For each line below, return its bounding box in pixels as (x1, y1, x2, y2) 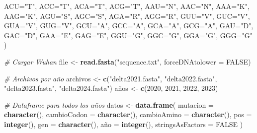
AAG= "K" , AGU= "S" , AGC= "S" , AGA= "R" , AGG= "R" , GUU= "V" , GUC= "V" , (4, 10, 250, 21)
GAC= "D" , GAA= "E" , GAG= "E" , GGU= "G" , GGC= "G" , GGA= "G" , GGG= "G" (4, 30, 253, 40)
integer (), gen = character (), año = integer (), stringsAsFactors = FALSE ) (4, 119, 243, 129)
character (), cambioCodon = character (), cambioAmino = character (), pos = (4, 109, 252, 120)
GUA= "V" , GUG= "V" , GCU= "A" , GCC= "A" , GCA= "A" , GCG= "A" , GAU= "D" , (4, 20, 254, 31)
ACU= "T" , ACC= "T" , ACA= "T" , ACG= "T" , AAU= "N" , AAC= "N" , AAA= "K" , (4, 1, 250, 11)
